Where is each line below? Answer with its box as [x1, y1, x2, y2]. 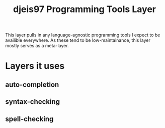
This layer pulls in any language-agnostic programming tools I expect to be [5, 32, 160, 38]
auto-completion [5, 80, 59, 89]
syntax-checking [5, 97, 60, 106]
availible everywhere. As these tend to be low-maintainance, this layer [5, 37, 151, 43]
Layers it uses [5, 60, 65, 72]
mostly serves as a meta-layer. [5, 43, 69, 49]
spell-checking [5, 114, 54, 123]
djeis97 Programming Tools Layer [13, 4, 156, 15]
